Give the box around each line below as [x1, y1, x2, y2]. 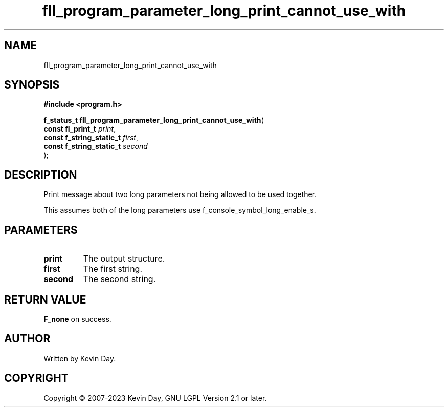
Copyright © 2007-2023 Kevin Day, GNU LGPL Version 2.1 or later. [43, 393, 267, 402]
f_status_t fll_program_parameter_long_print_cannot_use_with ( [43, 116, 264, 125]
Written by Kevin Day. [43, 354, 116, 363]
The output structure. [83, 253, 165, 264]
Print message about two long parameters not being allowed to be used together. [43, 190, 317, 199]
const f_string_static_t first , [43, 133, 138, 142]
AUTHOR [4, 332, 51, 345]
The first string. [83, 264, 143, 274]
